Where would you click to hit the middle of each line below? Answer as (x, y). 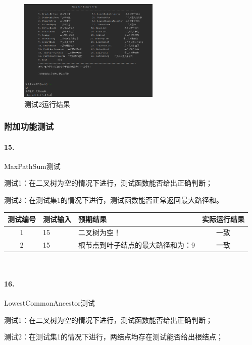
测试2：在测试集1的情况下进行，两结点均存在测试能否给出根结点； (114, 337)
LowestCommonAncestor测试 (49, 303)
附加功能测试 (29, 126)
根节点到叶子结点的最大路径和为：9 (137, 244)
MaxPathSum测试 (32, 166)
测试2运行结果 (47, 104)
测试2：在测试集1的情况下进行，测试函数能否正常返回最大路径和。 (114, 200)
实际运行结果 (223, 219)
